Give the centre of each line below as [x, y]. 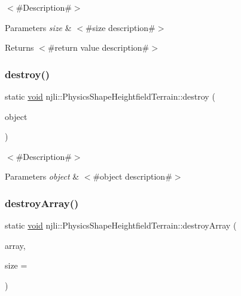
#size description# [120, 27]
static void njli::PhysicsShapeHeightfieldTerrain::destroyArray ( [121, 225]
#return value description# [98, 47]
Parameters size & [38, 27]
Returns [19, 47]
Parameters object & [42, 176]
